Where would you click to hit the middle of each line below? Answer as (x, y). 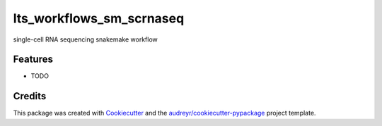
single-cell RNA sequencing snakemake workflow (86, 39)
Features (33, 59)
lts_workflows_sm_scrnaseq (99, 18)
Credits (30, 96)
